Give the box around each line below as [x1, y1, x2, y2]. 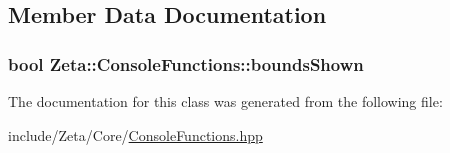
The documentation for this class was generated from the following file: [8, 91, 443, 111]
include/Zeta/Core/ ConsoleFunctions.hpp [8, 124, 263, 145]
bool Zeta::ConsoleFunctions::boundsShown [8, 51, 364, 76]
